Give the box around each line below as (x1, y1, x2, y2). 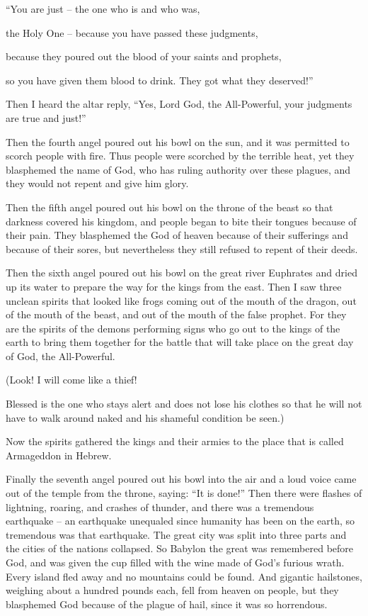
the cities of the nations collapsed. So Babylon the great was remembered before (6, 541, 354, 556)
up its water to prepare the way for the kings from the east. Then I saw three (6, 279, 342, 293)
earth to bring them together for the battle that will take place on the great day (6, 335, 354, 349)
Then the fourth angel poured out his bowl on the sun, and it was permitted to (6, 134, 350, 149)
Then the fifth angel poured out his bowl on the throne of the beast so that (6, 199, 333, 214)
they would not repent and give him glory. (6, 176, 189, 191)
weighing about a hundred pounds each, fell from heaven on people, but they (6, 583, 339, 598)
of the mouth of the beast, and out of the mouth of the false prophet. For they (6, 307, 347, 322)
